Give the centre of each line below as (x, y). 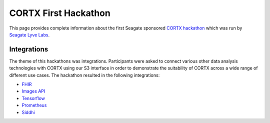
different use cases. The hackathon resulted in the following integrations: (84, 75)
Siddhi (28, 112)
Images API (33, 91)
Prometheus (34, 105)
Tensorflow (33, 98)
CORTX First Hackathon (60, 13)
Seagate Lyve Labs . (29, 34)
